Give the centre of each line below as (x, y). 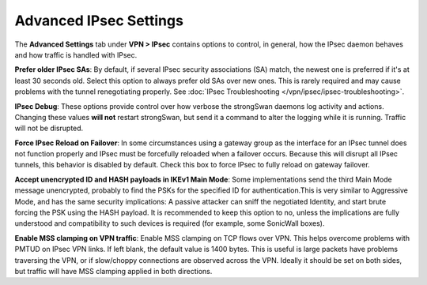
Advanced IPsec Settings (99, 21)
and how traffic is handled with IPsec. (76, 54)
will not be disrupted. (49, 128)
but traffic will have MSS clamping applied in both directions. (113, 271)
